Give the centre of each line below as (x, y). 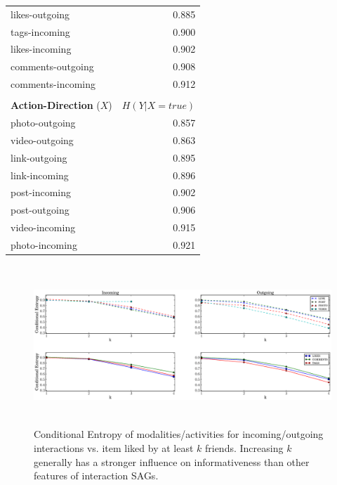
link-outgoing (39, 157)
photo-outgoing (43, 123)
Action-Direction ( (55, 105)
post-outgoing (40, 210)
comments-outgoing (52, 66)
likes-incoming (41, 49)
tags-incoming (40, 31)
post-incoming (41, 192)
